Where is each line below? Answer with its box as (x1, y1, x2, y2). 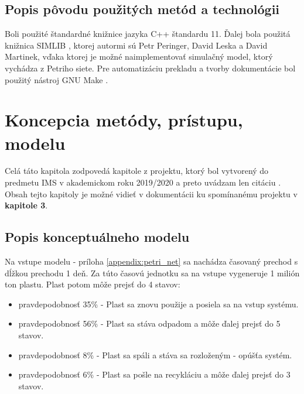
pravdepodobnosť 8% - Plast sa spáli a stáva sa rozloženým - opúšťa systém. (18, 348, 292, 361)
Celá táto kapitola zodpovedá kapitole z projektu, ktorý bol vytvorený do (5, 165, 269, 177)
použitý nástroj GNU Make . (5, 73, 108, 85)
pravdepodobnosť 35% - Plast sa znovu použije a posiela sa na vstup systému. (18, 297, 299, 310)
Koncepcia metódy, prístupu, (5, 108, 243, 132)
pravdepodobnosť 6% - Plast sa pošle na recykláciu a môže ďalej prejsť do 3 (18, 368, 291, 381)
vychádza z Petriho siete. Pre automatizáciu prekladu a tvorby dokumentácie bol (5, 61, 296, 74)
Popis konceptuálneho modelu (5, 228, 190, 246)
